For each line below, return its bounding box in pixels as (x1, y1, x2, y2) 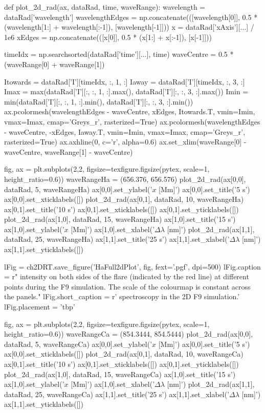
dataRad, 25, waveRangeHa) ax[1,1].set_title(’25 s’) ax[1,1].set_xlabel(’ (4, 234, 230, 244)
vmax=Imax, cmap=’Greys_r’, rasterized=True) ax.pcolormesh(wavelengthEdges (4, 116, 260, 127)
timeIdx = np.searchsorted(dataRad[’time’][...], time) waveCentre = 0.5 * (4, 49, 234, 59)
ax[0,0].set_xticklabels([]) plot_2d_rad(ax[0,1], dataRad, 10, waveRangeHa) (4, 194, 244, 204)
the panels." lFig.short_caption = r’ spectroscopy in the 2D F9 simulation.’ (4, 291, 240, 302)
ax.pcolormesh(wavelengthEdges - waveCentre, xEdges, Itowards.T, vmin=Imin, (4, 106, 255, 117)
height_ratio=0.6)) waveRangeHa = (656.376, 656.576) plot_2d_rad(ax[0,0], (4, 173, 246, 184)
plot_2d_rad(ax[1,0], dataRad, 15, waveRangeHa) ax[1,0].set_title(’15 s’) (4, 214, 236, 224)
